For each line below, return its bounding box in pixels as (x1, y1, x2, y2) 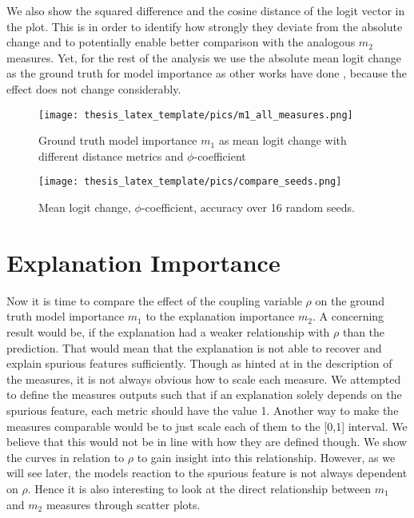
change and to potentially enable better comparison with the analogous (6, 34, 356, 50)
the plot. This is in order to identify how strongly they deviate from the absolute (6, 18, 403, 34)
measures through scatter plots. (46, 496, 201, 512)
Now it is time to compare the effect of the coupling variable (6, 292, 302, 309)
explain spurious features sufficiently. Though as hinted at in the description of (6, 355, 392, 372)
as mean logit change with (218, 132, 347, 149)
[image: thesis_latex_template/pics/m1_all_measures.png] (38, 109, 353, 121)
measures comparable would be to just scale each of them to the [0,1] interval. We (6, 417, 408, 434)
